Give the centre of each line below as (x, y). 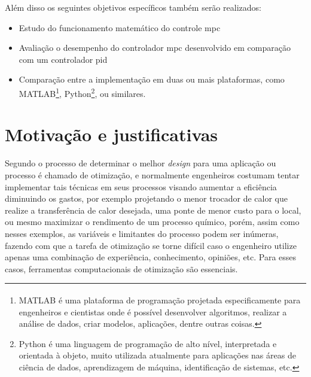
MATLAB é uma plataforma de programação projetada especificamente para (160, 300)
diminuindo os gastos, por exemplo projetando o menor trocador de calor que (146, 198)
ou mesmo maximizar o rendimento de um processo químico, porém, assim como (152, 222)
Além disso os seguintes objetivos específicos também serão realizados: (133, 7)
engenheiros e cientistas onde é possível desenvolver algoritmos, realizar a (153, 311)
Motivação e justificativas (111, 134)
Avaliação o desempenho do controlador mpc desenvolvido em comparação (155, 48)
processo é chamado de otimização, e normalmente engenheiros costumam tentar (152, 174)
